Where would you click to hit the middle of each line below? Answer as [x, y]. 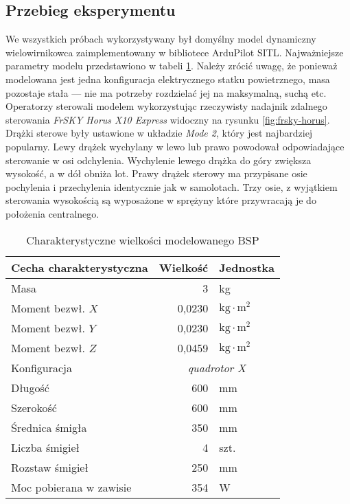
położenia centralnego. [52, 213]
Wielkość [184, 267]
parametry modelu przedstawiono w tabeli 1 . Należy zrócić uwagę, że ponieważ [172, 66]
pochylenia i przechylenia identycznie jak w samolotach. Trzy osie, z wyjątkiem [172, 186]
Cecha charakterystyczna [80, 267]
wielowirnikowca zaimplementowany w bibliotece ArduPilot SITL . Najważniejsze [175, 52]
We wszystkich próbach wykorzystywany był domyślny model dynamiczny [161, 39]
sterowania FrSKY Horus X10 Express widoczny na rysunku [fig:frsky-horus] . [168, 119]
